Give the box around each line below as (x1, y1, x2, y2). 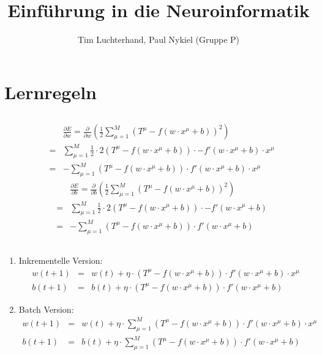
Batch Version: (18, 302, 74, 315)
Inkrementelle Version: (18, 254, 103, 267)
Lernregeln (4, 79, 97, 104)
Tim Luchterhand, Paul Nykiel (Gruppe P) (77, 33, 240, 46)
